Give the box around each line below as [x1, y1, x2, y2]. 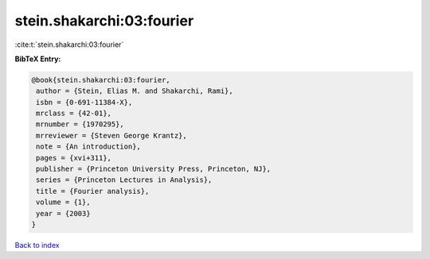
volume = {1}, [36, 198, 91, 207]
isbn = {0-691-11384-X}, [36, 98, 133, 106]
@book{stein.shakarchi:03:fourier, [31, 75, 170, 84]
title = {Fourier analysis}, [36, 187, 150, 195]
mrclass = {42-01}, [36, 109, 111, 118]
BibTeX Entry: [14, 54, 61, 64]
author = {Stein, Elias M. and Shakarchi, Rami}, [36, 87, 234, 95]
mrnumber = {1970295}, [36, 120, 125, 129]
